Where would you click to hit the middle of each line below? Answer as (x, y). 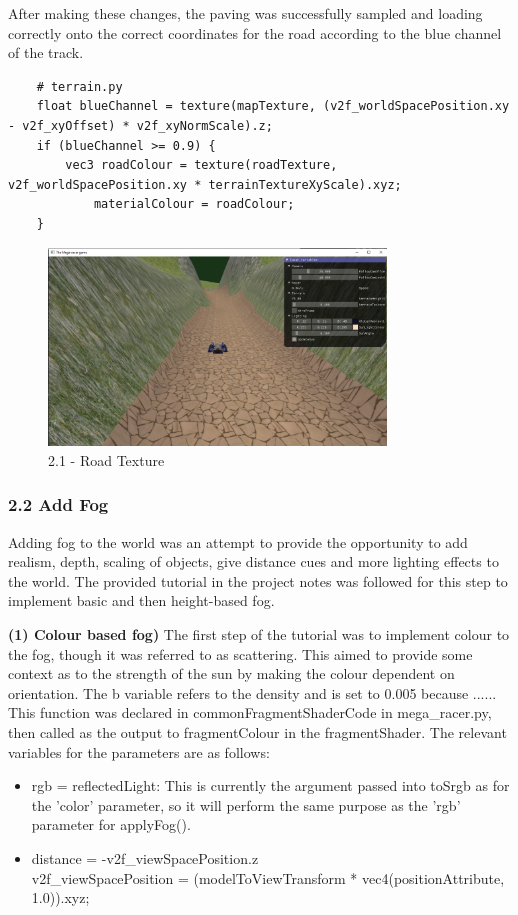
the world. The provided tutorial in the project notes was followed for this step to (258, 580)
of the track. (46, 52)
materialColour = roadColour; (194, 204)
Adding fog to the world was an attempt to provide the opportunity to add (238, 541)
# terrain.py (79, 86)
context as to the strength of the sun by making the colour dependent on (231, 673)
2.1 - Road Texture (106, 459)
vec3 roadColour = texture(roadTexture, (201, 165)
